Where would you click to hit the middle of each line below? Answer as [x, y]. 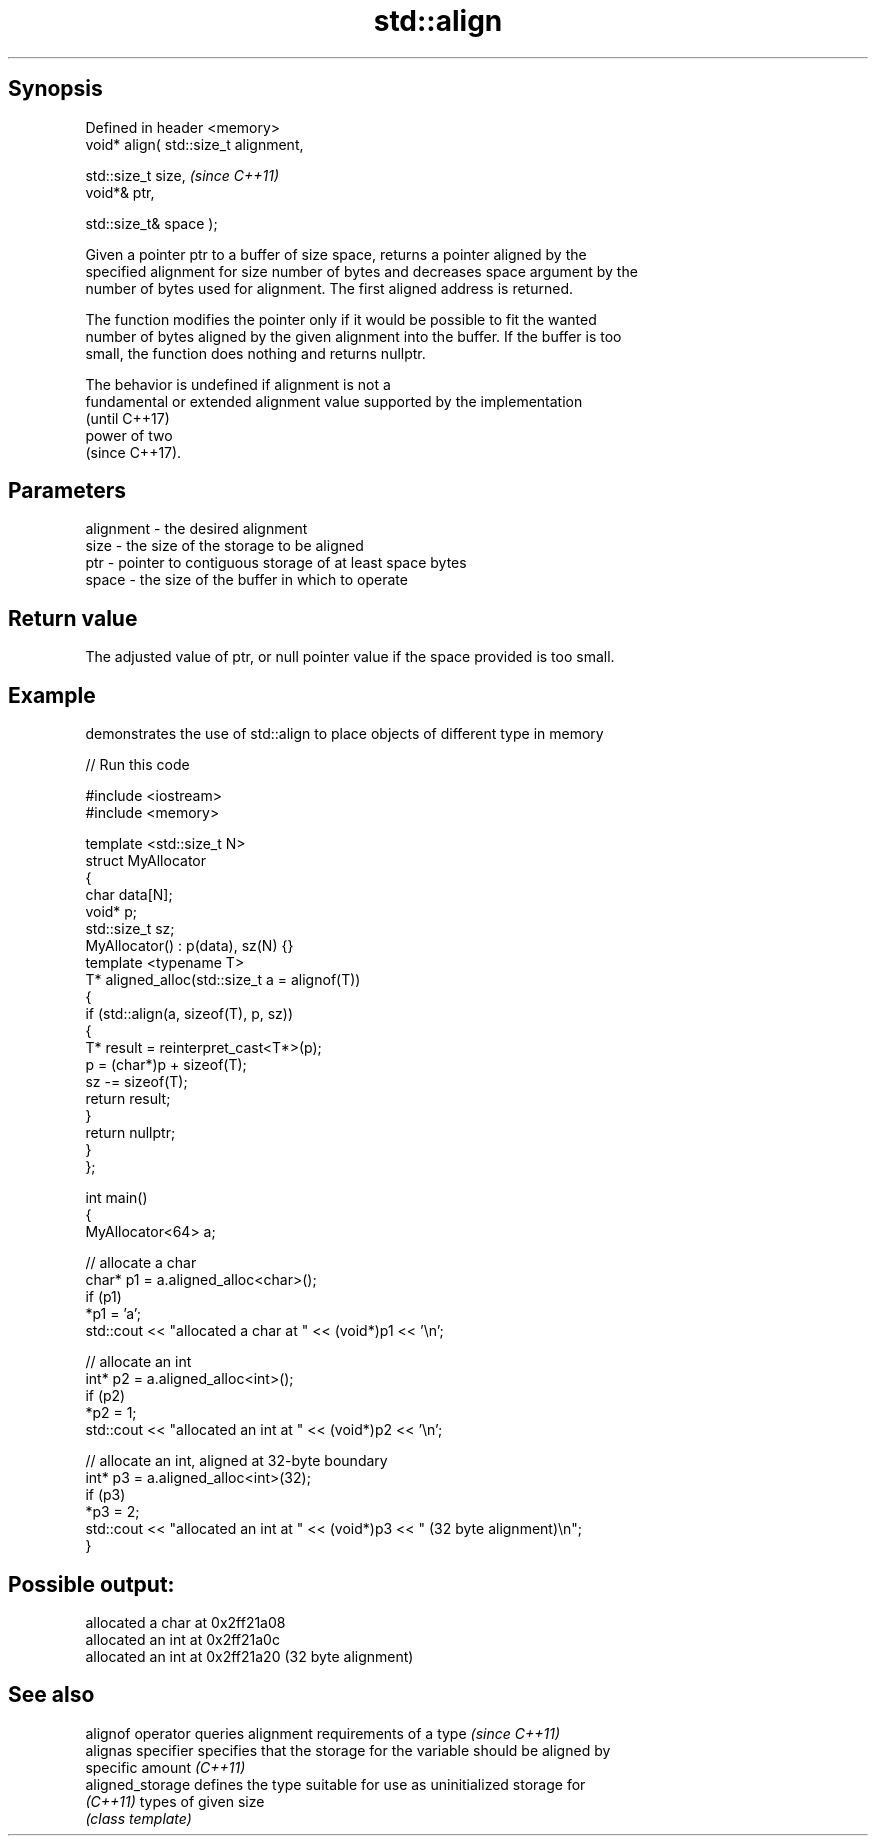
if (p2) [105, 1396]
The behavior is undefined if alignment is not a [238, 384]
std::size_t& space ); [151, 223]
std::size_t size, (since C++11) [182, 175]
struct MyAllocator [145, 861]
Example [52, 695]
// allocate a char [141, 1263]
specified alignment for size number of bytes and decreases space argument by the [361, 271]
